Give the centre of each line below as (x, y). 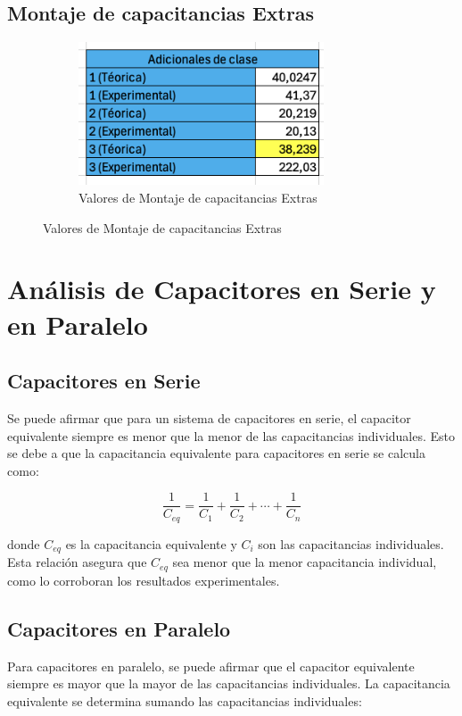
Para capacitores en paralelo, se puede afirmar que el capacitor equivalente (211, 666)
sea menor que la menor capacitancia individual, (305, 562)
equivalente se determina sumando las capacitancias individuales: (185, 700)
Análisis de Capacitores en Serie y (222, 289)
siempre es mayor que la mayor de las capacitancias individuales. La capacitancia (229, 683)
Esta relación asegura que (77, 562)
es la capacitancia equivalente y (151, 543)
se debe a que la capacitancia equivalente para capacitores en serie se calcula (216, 453)
